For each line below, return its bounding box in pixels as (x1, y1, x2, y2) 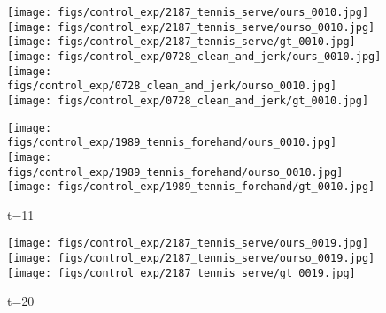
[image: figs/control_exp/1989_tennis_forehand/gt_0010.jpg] (7, 180, 375, 194)
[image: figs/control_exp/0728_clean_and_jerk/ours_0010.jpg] (7, 50, 382, 63)
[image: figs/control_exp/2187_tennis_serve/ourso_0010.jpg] (7, 20, 375, 34)
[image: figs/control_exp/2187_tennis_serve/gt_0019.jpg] (7, 266, 356, 279)
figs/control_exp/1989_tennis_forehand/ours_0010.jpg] (7, 136, 337, 149)
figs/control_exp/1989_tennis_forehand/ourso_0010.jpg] (7, 165, 344, 179)
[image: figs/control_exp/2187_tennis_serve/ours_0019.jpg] (7, 237, 369, 250)
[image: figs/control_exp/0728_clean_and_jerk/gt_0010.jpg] (7, 94, 369, 107)
